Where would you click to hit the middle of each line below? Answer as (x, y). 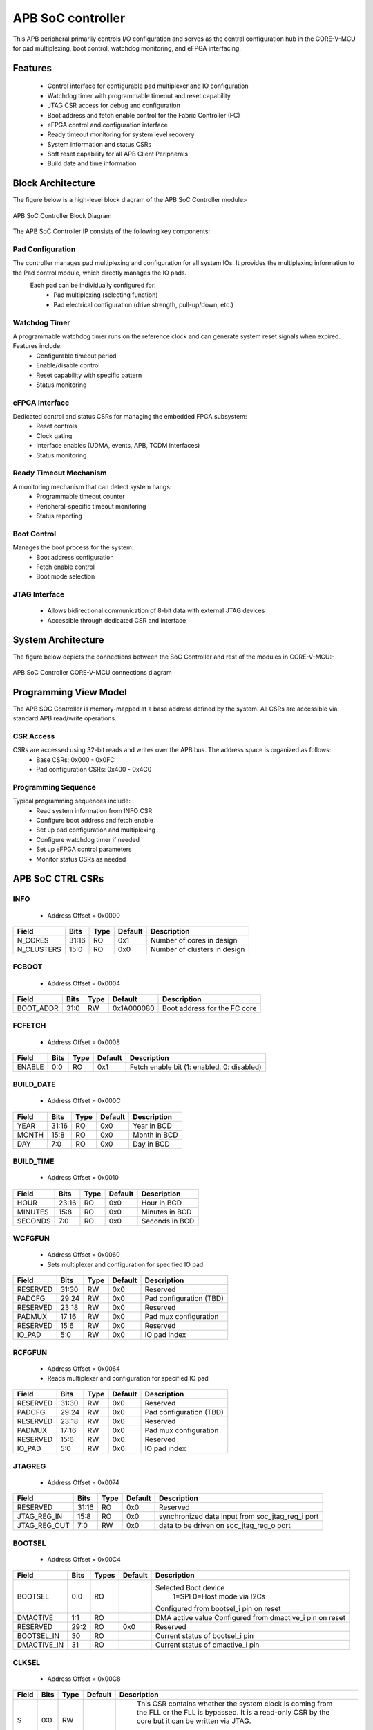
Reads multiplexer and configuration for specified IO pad (128, 1378)
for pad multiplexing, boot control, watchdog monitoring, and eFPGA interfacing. (127, 48)
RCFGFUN (30, 1352)
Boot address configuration (75, 557)
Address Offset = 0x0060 (84, 1255)
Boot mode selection (66, 576)
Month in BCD (155, 1135)
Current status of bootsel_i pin (205, 1636)
